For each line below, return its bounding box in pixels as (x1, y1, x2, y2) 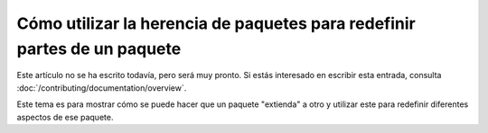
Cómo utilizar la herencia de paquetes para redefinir (16, 13, 416, 33)
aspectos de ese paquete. (16, 111, 114, 122)
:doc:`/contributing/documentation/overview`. (16, 82, 187, 93)
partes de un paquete (16, 39, 182, 58)
